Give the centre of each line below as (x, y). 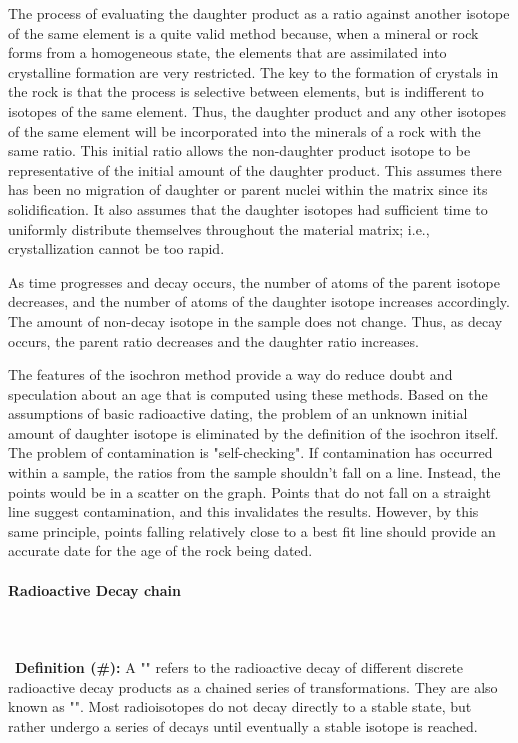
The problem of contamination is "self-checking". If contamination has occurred (250, 452)
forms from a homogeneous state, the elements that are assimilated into (227, 52)
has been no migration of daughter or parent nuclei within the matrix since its (248, 189)
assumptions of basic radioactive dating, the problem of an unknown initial (238, 413)
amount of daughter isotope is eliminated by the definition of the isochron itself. (253, 432)
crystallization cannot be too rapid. (116, 248)
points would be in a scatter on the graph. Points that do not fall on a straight (249, 491)
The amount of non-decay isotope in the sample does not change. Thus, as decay (255, 320)
